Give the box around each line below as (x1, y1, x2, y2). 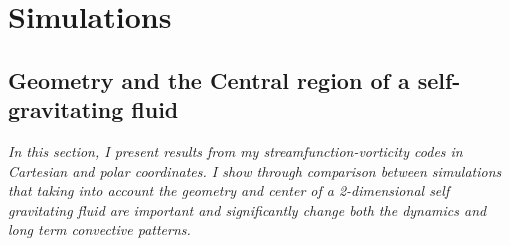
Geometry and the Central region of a (8, 64, 410, 95)
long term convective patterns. (8, 219, 191, 240)
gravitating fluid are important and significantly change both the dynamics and (8, 199, 487, 220)
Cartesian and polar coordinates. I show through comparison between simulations (8, 160, 502, 181)
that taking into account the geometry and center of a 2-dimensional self (8, 180, 450, 201)
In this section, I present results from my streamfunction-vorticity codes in (8, 140, 463, 161)
